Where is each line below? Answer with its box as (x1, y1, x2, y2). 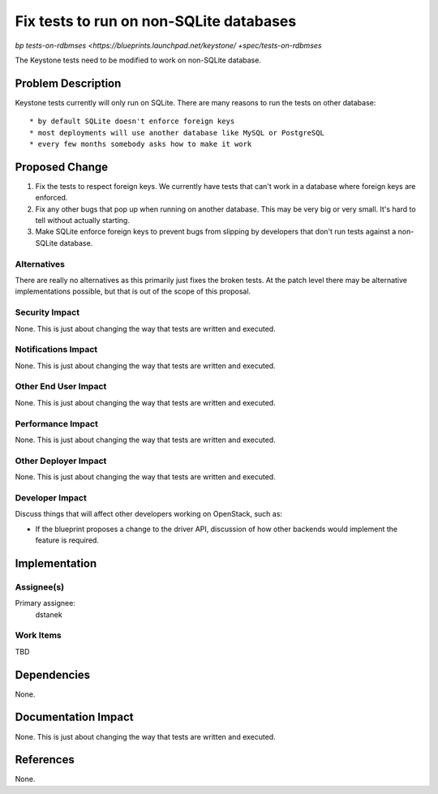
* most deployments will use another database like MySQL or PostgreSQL (29, 128, 324, 137)
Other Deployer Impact (15, 455, 107, 466)
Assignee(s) (15, 581, 65, 592)
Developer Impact (15, 491, 87, 503)
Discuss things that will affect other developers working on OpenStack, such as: (15, 509, 283, 519)
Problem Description (15, 76, 122, 90)
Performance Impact (15, 418, 99, 429)
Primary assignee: (15, 599, 76, 608)
